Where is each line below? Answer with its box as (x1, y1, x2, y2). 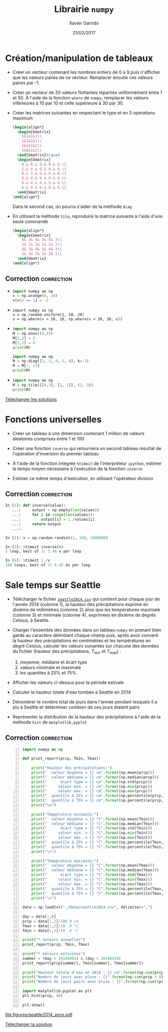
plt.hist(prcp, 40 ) (22, 993, 63, 998)
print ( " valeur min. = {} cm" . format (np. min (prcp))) (31, 784, 152, 789)
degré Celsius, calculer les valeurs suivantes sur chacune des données (12, 642, 159, 648)
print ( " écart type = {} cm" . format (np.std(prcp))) (31, 779, 152, 784)
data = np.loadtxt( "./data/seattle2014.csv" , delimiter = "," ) (22, 905, 152, 910)
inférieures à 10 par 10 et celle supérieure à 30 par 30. (12, 100, 124, 106)
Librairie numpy (54, 3, 114, 15)
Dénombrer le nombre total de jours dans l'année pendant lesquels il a (12, 698, 157, 704)
